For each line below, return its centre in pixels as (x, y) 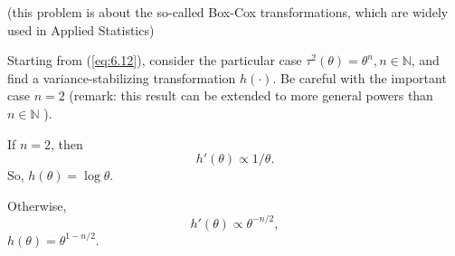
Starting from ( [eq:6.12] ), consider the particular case (155, 60)
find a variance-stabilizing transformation (122, 77)
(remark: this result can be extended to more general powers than (251, 95)
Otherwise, (37, 205)
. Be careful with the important (360, 77)
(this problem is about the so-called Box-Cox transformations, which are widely (228, 12)
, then (67, 143)
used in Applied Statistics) (81, 29)
